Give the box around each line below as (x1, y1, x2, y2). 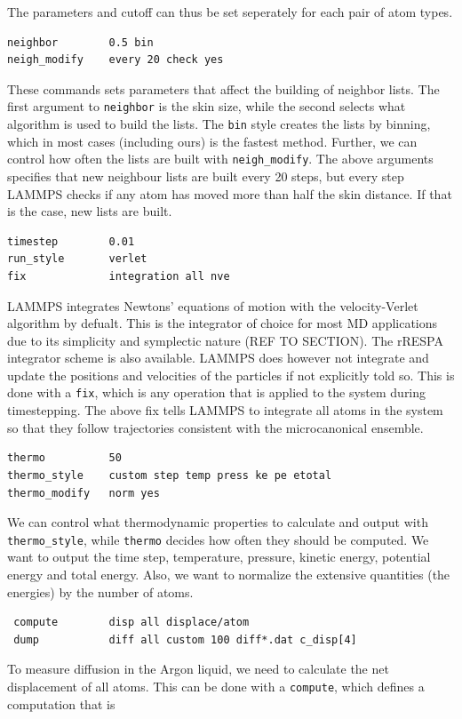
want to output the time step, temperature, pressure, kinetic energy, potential (7, 547, 431, 566)
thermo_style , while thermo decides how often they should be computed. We (7, 530, 429, 548)
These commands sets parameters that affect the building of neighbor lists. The (7, 79, 440, 98)
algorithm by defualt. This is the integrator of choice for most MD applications (7, 314, 438, 332)
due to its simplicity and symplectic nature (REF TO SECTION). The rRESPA (7, 331, 443, 349)
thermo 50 (7, 451, 122, 465)
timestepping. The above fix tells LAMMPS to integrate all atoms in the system (7, 401, 443, 419)
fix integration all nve (7, 269, 230, 283)
